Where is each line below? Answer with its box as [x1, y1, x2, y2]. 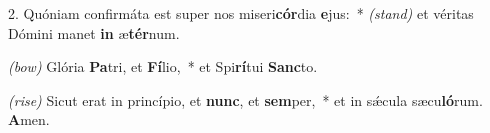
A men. [8, 109, 50, 130]
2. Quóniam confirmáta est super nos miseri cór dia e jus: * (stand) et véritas [8, 3, 474, 23]
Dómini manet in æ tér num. [8, 22, 180, 43]
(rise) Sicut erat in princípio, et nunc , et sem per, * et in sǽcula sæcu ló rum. [8, 89, 483, 110]
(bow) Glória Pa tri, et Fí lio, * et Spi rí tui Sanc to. [8, 56, 318, 77]
